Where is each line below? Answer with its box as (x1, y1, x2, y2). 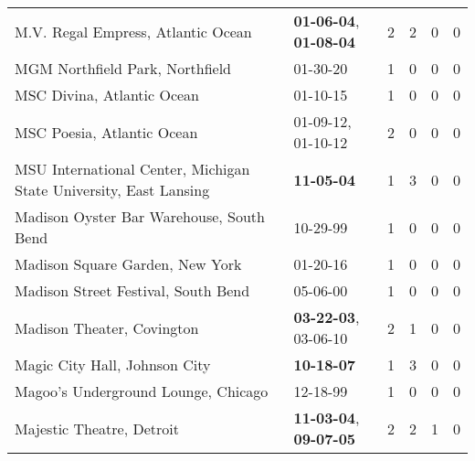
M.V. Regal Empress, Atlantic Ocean (15, 20, 252, 42)
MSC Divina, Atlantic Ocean (15, 84, 200, 105)
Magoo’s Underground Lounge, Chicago (15, 381, 269, 402)
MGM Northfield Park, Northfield (15, 58, 231, 79)
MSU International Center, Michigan (15, 158, 250, 179)
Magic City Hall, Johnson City (15, 354, 211, 375)
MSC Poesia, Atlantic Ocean (15, 121, 198, 143)
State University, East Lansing (15, 179, 210, 200)
